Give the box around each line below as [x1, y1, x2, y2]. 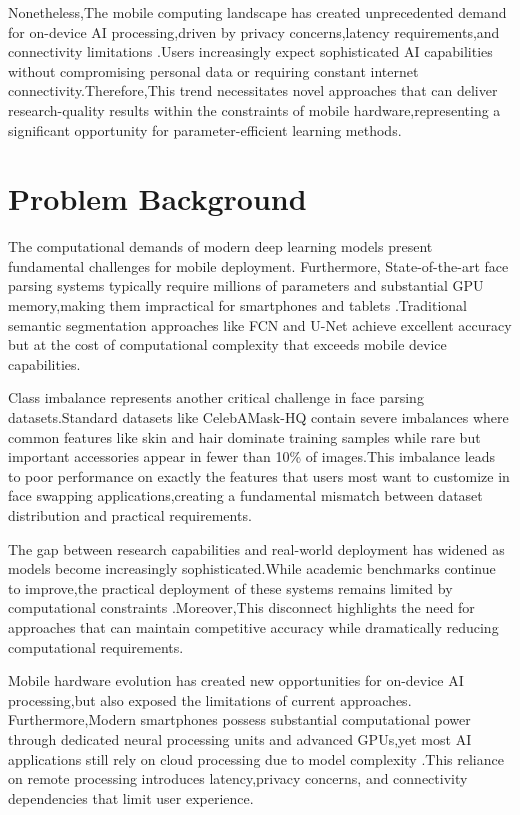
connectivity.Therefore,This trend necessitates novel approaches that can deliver [8, 80, 498, 101]
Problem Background [8, 178, 307, 219]
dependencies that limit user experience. [8, 787, 254, 808]
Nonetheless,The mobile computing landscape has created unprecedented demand [8, 2, 507, 22]
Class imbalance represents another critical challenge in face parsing [8, 387, 424, 408]
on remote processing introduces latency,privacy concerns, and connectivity [8, 768, 468, 789]
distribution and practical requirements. [8, 505, 252, 525]
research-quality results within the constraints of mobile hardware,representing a [8, 99, 501, 120]
